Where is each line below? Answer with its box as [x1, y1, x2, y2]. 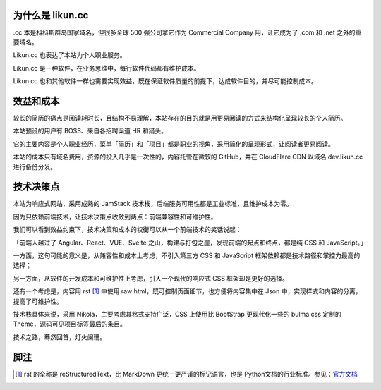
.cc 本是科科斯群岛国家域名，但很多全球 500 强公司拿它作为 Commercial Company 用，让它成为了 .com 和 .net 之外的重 [13, 28, 362, 37]
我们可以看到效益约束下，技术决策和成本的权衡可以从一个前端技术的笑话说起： [13, 226, 242, 234]
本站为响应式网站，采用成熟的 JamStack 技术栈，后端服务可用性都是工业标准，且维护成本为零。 [13, 200, 293, 208]
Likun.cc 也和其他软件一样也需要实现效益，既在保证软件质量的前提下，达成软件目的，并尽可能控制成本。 [13, 77, 317, 85]
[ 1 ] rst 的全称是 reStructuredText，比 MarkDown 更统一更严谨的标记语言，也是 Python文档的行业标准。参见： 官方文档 [15, 370, 358, 378]
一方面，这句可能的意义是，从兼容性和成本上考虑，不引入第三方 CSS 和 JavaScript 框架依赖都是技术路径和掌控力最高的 [13, 251, 361, 260]
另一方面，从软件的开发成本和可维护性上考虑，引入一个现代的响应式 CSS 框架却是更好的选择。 [13, 274, 289, 282]
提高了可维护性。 [13, 297, 63, 305]
